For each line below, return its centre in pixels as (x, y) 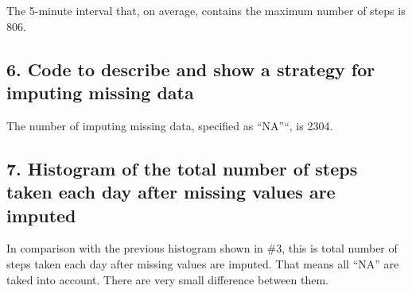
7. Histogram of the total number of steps (182, 168)
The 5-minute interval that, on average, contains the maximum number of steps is (206, 10)
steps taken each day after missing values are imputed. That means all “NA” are (203, 263)
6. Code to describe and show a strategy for (191, 69)
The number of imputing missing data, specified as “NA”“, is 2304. (170, 125)
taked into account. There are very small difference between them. (168, 279)
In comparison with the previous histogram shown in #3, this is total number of (202, 248)
